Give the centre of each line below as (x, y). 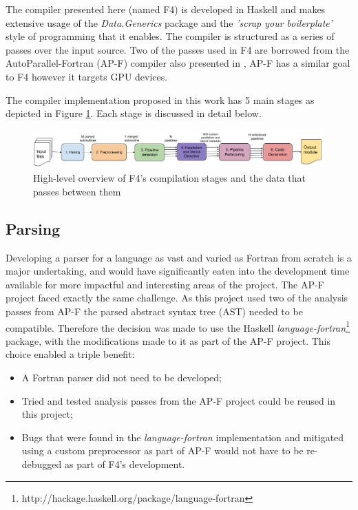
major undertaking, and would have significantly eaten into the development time (178, 271)
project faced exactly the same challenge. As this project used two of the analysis (177, 298)
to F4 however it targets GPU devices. (87, 76)
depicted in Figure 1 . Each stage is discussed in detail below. (134, 113)
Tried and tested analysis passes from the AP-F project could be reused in (179, 400)
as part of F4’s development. (125, 464)
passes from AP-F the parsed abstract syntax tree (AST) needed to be (154, 311)
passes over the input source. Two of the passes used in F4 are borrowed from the (178, 49)
